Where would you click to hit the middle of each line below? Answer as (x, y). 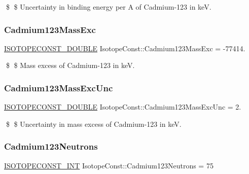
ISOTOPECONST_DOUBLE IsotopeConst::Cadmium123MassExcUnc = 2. (123, 107)
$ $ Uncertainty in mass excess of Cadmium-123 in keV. (94, 124)
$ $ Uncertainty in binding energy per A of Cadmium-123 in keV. (109, 7)
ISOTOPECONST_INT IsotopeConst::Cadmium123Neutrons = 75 (109, 165)
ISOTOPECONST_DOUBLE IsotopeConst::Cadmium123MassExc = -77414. (125, 48)
